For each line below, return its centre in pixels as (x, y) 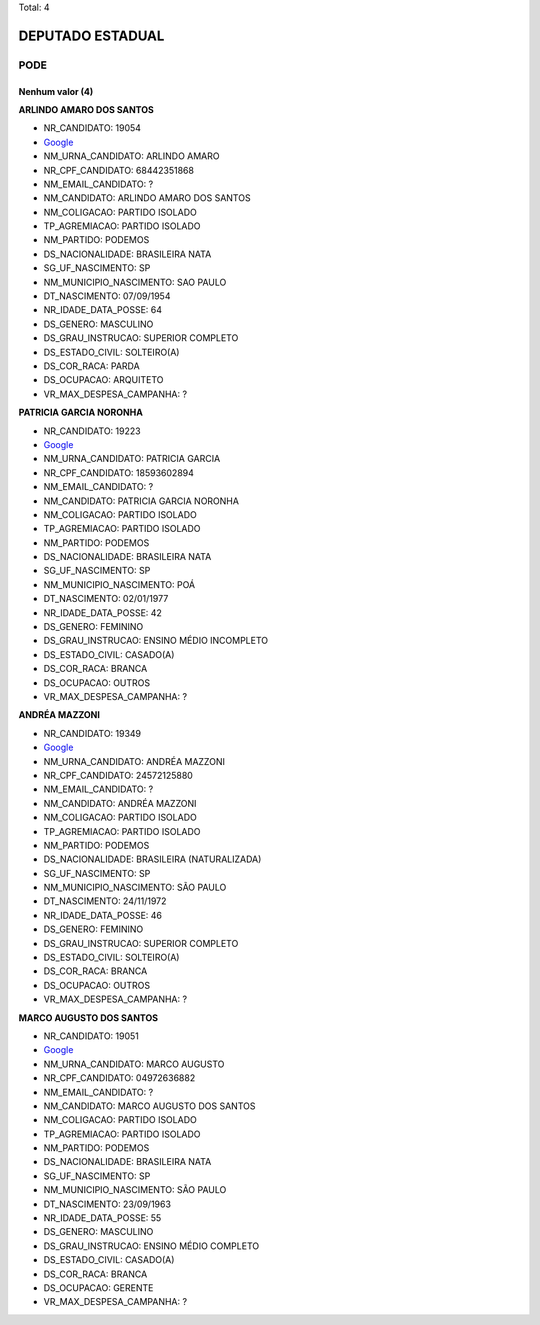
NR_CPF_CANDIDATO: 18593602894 (119, 472)
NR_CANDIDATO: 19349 (92, 733)
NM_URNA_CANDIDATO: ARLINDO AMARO (131, 156)
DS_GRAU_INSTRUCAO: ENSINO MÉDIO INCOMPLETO (156, 641)
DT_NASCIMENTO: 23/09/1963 (107, 1204)
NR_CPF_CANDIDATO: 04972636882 (119, 1078)
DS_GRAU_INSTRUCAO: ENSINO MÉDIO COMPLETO (151, 1246)
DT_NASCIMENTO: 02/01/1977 (106, 599)
